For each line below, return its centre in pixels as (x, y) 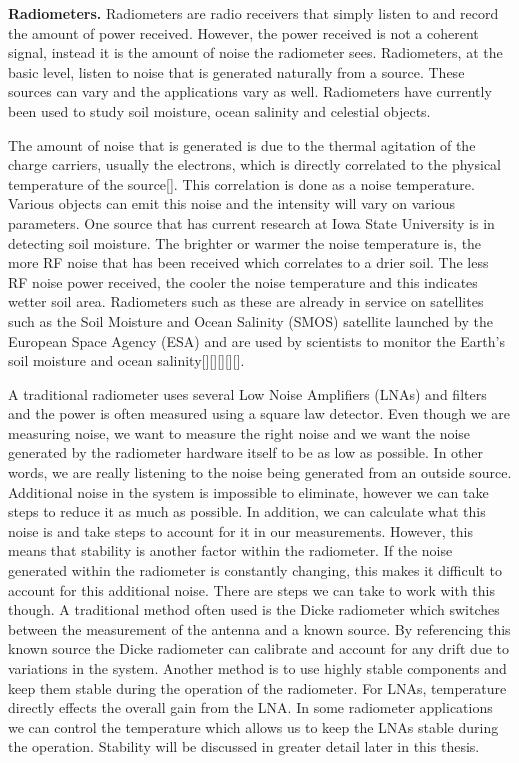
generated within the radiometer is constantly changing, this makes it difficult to (255, 570)
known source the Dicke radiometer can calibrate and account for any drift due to (259, 648)
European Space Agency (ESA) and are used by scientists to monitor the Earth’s (256, 340)
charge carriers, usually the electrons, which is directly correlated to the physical (255, 164)
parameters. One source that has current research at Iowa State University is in (251, 222)
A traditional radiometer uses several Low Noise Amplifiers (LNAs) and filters (247, 393)
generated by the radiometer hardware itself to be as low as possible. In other (246, 452)
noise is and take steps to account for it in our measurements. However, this (240, 530)
